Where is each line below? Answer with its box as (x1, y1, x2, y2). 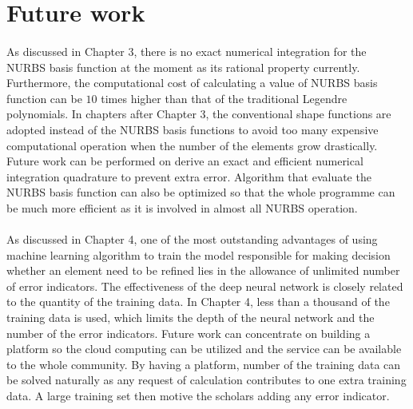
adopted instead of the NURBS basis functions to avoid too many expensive (6, 121, 379, 137)
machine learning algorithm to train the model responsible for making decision (6, 246, 391, 263)
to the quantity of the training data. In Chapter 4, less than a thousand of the (6, 293, 390, 310)
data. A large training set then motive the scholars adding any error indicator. (6, 387, 390, 404)
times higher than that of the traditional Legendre (101, 89, 347, 106)
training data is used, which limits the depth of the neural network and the (6, 309, 375, 326)
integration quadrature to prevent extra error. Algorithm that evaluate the (6, 168, 371, 185)
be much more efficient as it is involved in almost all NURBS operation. (6, 199, 358, 216)
